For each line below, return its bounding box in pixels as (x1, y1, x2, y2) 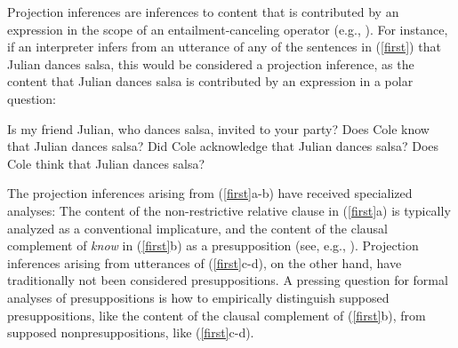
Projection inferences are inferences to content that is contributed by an (7, 3, 399, 20)
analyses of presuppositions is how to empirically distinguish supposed (7, 288, 390, 306)
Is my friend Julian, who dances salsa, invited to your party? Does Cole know (7, 119, 430, 138)
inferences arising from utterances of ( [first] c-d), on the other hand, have (7, 253, 402, 272)
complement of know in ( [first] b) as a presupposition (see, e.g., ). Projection (7, 236, 419, 255)
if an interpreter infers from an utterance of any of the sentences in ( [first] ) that (7, 37, 441, 56)
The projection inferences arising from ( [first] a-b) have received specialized (7, 184, 413, 202)
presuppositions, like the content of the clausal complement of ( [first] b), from (7, 305, 426, 324)
